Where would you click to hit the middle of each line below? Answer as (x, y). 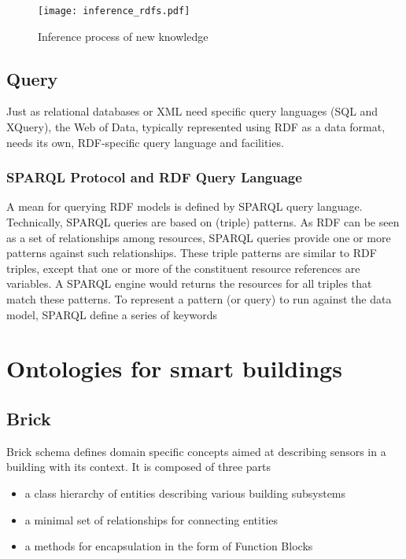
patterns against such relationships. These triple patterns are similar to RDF (192, 253)
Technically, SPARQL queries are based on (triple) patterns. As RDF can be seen (203, 222)
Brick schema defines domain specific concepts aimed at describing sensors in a (196, 451)
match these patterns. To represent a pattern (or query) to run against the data (199, 299)
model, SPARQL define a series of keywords (112, 314)
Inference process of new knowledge (123, 36)
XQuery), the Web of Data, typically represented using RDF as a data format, (196, 127)
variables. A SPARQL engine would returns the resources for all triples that (189, 283)
